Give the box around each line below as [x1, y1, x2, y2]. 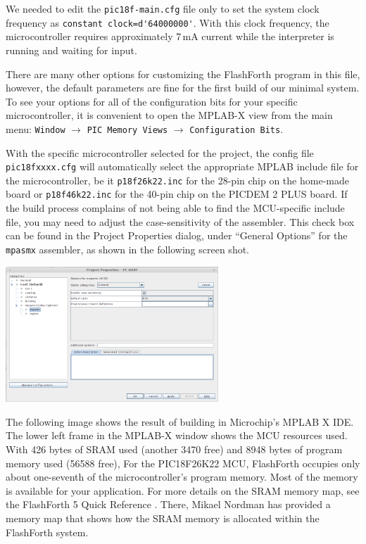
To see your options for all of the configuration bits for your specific [6, 94, 298, 108]
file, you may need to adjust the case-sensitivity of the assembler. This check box [6, 214, 355, 229]
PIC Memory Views [87, 125, 168, 135]
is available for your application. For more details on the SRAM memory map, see [6, 483, 360, 498]
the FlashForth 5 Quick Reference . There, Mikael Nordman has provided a [6, 497, 331, 512]
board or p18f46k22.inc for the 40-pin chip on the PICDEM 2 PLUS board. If [6, 186, 348, 201]
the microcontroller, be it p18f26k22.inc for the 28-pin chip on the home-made [6, 172, 349, 187]
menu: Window [6, 121, 65, 136]
